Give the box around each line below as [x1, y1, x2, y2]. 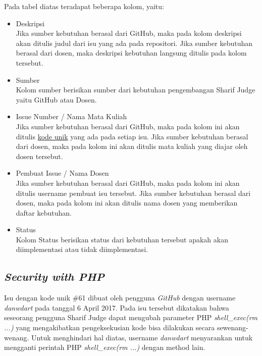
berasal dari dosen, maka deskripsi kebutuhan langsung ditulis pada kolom [16, 47, 247, 58]
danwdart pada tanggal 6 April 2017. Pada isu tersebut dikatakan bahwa [4, 302, 229, 313]
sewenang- [217, 322, 248, 333]
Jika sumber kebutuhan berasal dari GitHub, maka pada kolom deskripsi [16, 28, 242, 38]
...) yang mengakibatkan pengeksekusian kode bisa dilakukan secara [4, 322, 215, 333]
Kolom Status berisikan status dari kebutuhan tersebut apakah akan [16, 234, 228, 244]
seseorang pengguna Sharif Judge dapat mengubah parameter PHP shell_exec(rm [4, 312, 258, 323]
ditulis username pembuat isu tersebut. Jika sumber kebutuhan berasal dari [16, 187, 251, 198]
